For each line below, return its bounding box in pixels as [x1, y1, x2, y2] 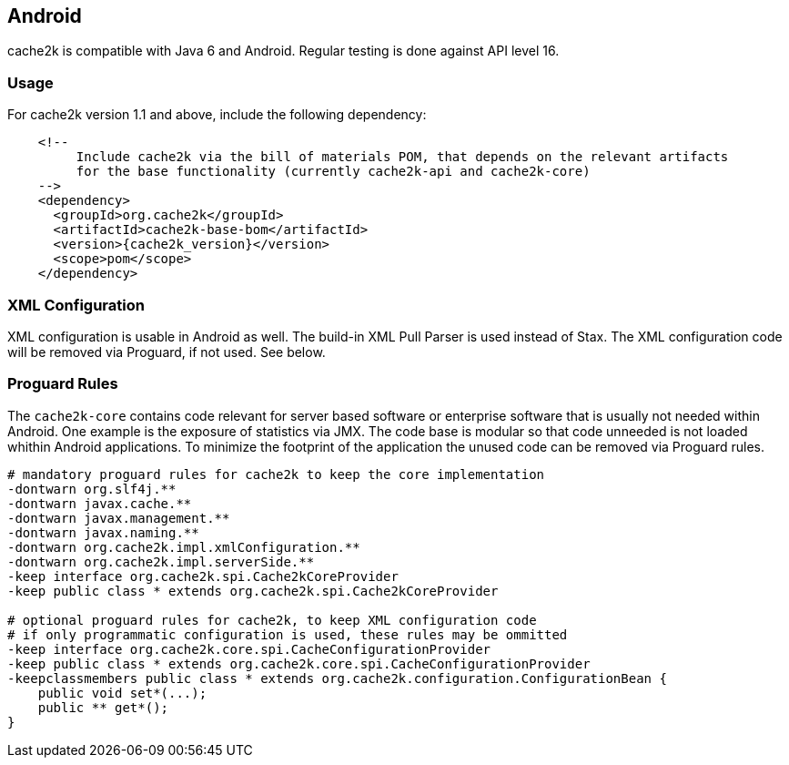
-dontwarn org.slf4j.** [7, 481, 177, 496]
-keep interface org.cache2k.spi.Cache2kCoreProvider [7, 568, 399, 584]
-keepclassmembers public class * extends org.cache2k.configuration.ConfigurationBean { [7, 670, 667, 686]
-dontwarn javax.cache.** [7, 495, 192, 511]
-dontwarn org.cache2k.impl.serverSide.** [7, 554, 315, 569]
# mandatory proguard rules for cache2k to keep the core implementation [7, 466, 545, 482]
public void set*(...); [37, 685, 207, 700]
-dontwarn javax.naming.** [7, 525, 199, 540]
